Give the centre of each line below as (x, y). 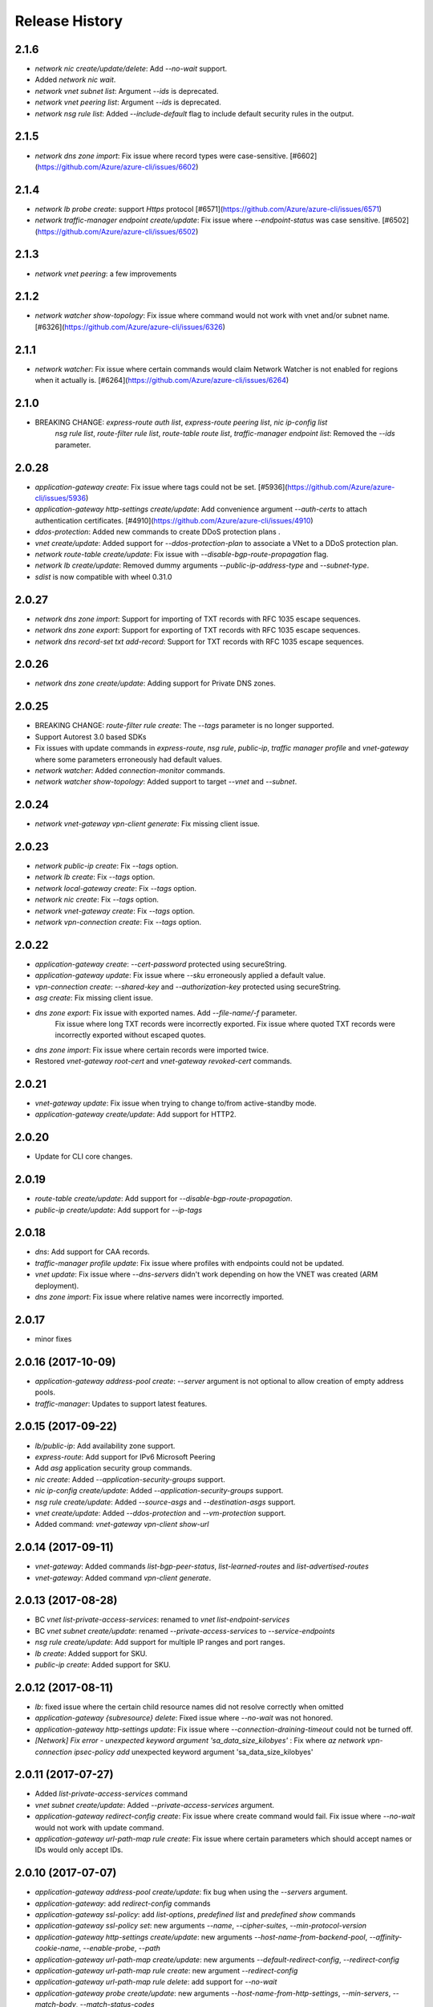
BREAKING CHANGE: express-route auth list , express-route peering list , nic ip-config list (181, 422)
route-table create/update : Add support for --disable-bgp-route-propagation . (164, 1199)
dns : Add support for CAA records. (92, 1252)
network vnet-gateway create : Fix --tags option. (115, 910)
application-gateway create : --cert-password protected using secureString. (161, 964)
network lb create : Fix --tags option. (95, 877)
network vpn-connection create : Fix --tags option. (118, 922)
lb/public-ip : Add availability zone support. (105, 1446)
